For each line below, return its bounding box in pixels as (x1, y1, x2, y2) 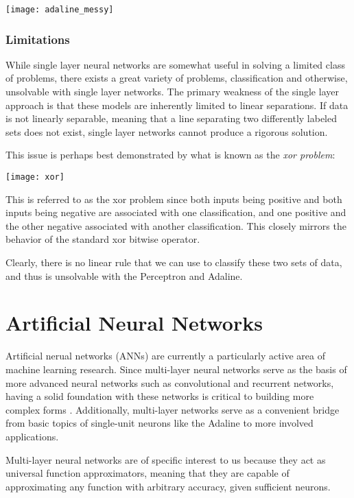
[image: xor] (5, 172, 64, 182)
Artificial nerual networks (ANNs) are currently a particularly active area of (5, 348, 326, 363)
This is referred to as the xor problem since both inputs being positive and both (5, 191, 342, 206)
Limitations (5, 30, 70, 47)
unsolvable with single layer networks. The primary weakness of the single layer (5, 84, 339, 99)
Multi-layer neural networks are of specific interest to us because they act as (5, 452, 326, 466)
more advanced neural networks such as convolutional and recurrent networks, (5, 375, 334, 390)
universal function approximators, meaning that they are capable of (5, 466, 290, 480)
